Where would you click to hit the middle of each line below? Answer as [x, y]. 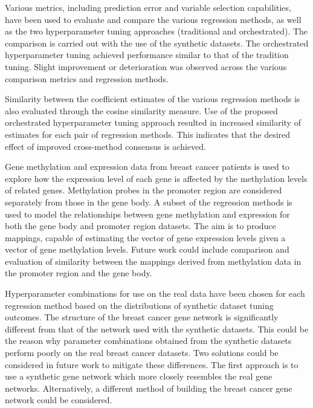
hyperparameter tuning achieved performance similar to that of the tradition [147, 55]
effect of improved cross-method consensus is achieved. [105, 146]
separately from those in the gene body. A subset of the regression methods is [149, 202]
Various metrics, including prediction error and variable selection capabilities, [148, 7]
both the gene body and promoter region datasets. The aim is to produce [140, 226]
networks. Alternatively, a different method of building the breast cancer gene [149, 388]
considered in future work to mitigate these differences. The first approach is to [152, 364]
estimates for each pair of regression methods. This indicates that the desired [148, 134]
